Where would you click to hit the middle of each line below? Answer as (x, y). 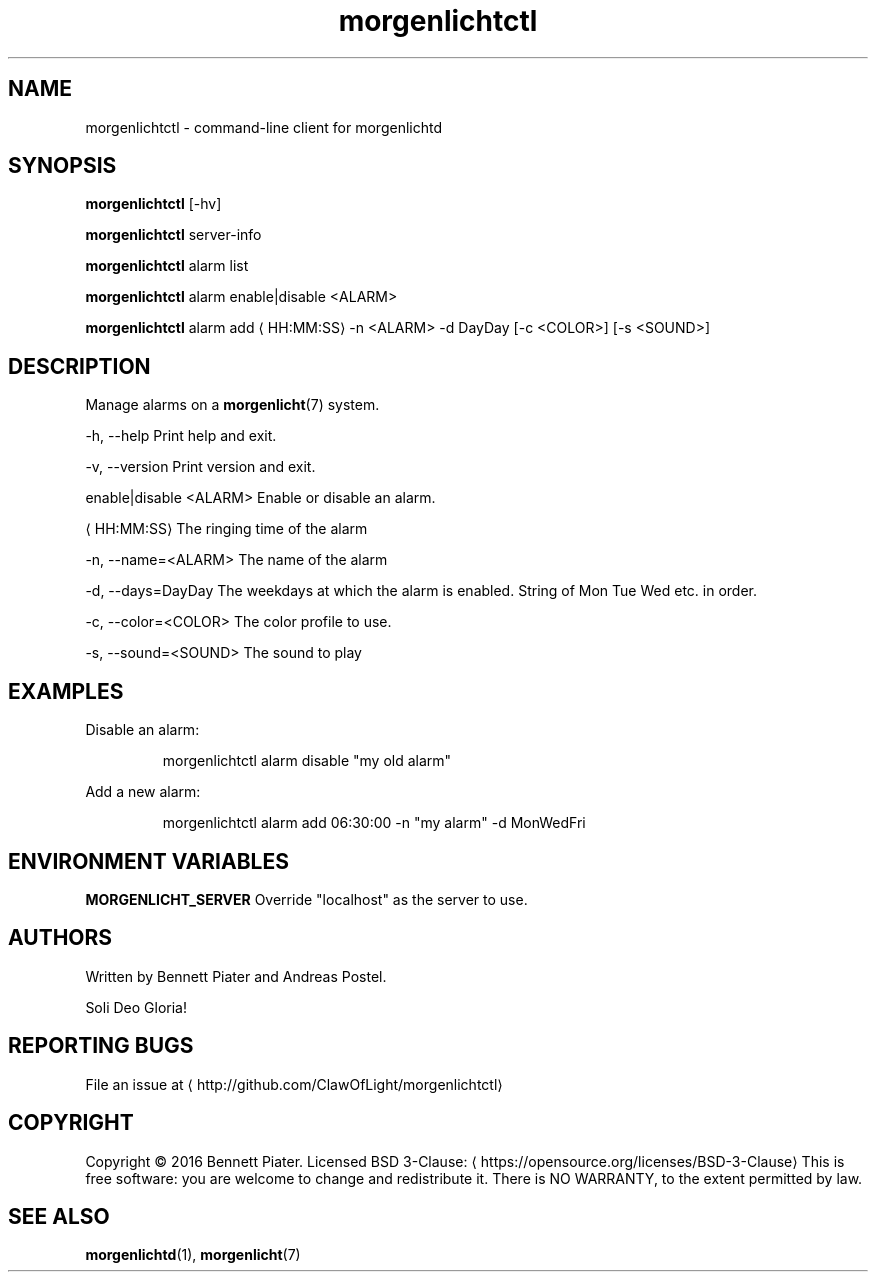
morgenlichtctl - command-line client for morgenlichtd (264, 127)
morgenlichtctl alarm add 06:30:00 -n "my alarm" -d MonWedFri (374, 823)
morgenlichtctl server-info (173, 235)
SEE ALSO (59, 1216)
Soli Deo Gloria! (136, 1007)
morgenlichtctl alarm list (167, 266)
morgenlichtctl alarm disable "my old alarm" (307, 761)
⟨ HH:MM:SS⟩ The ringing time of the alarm (226, 529)
